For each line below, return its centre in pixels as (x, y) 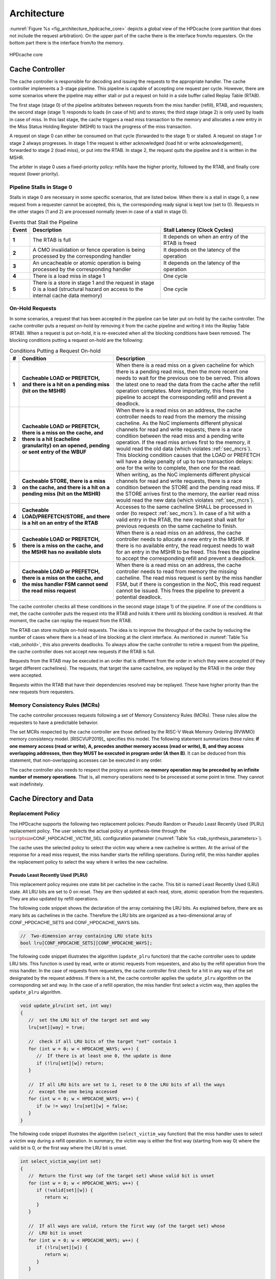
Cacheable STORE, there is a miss (64, 481)
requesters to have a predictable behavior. (54, 722)
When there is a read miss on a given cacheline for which (185, 365)
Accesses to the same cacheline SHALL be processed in (184, 506)
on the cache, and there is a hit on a (66, 487)
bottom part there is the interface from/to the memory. (67, 43)
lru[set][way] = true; (57, 1027)
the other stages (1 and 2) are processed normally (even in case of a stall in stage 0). (99, 212)
